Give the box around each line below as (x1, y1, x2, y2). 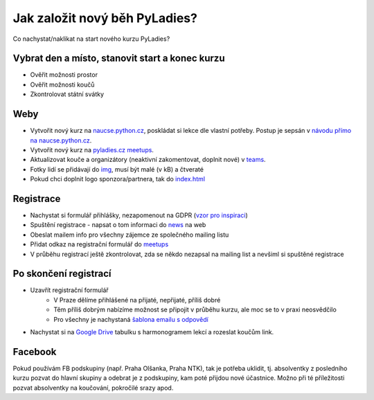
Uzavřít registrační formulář (30, 286, 109, 294)
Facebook (12, 346, 57, 358)
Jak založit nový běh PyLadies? (12, 10, 197, 26)
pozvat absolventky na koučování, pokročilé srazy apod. (12, 383, 174, 392)
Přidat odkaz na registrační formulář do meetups (30, 240, 169, 248)
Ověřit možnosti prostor (30, 71, 98, 79)
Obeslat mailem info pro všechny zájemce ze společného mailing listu (30, 230, 229, 239)
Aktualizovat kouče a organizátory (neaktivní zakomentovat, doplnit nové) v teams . (30, 156, 266, 164)
